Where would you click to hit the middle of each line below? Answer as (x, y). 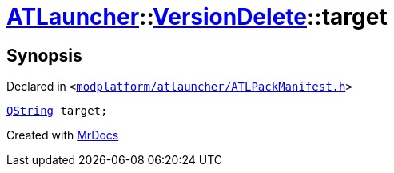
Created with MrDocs (63, 135)
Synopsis (44, 55)
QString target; (57, 111)
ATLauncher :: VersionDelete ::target (197, 17)
